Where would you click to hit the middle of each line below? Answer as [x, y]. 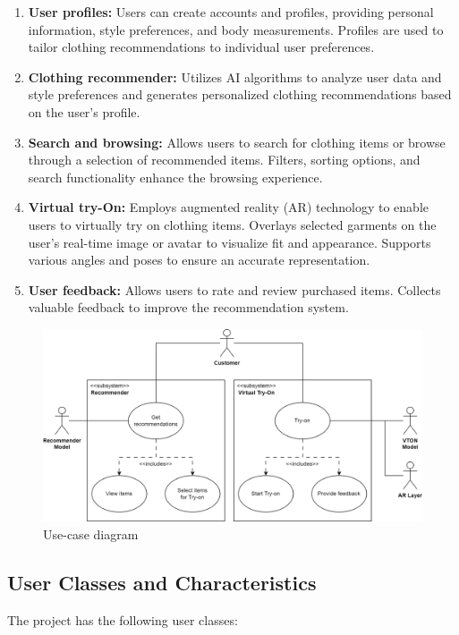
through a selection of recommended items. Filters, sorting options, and [224, 160]
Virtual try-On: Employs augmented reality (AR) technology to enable [229, 207]
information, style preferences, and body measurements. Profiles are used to [236, 29]
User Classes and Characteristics [162, 582]
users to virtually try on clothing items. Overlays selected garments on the [232, 224]
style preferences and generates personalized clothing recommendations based [240, 94]
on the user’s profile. [84, 111]
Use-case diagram [91, 533]
